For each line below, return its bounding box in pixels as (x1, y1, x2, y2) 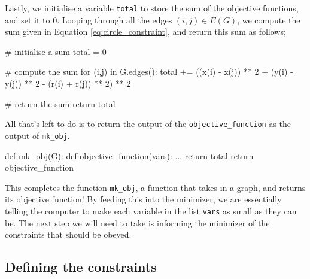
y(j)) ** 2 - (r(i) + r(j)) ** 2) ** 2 (5, 77, 131, 90)
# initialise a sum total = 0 (5, 45, 107, 57)
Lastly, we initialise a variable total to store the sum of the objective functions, (5, 2, 299, 14)
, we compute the (237, 13, 300, 26)
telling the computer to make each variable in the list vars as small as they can (5, 204, 297, 217)
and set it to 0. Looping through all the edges (5, 13, 172, 26)
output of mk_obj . (5, 129, 70, 141)
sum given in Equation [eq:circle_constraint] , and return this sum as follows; (5, 25, 286, 38)
